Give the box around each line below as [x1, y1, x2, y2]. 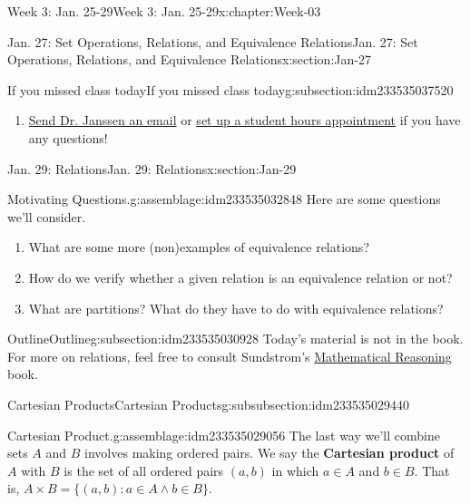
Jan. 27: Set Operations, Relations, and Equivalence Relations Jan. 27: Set [7, 32, 418, 51]
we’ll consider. [7, 207, 86, 226]
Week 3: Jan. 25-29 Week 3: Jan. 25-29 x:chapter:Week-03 [7, 2, 321, 20]
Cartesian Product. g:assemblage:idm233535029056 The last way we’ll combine [7, 425, 440, 444]
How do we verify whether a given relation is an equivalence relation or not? [28, 267, 453, 286]
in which [271, 460, 319, 480]
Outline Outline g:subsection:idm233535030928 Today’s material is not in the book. [7, 329, 464, 348]
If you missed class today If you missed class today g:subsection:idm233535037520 [7, 80, 454, 99]
